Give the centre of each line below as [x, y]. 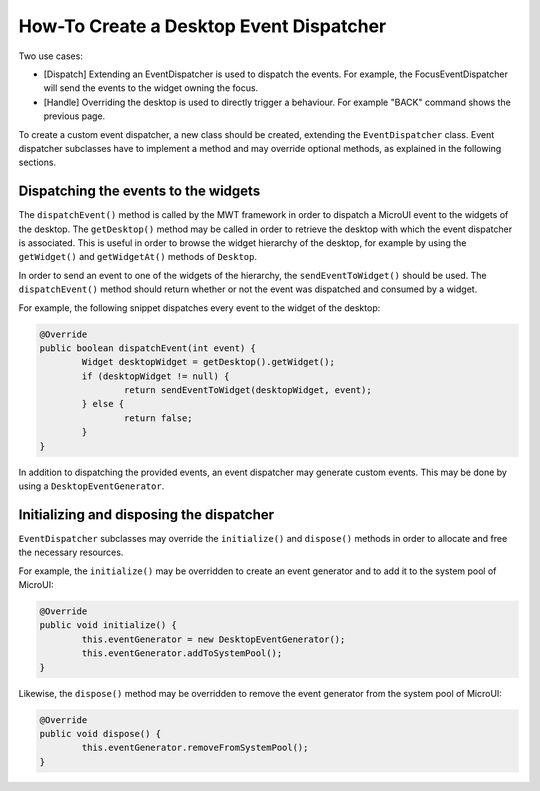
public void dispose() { [100, 733]
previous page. [74, 116]
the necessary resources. [71, 552]
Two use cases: [51, 56]
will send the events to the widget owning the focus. [151, 88]
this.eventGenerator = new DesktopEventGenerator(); [213, 639]
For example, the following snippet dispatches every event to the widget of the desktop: [199, 307]
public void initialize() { [108, 625]
